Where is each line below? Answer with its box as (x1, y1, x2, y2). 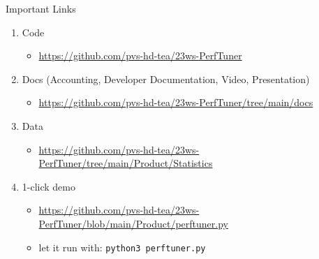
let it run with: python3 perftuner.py (38, 239, 206, 254)
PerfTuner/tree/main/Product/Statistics (38, 156, 213, 170)
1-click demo (22, 179, 75, 193)
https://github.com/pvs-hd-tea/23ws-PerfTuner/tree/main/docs (38, 95, 313, 110)
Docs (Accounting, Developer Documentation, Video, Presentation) (22, 71, 310, 86)
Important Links (6, 1, 76, 15)
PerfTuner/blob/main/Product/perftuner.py (38, 216, 228, 230)
